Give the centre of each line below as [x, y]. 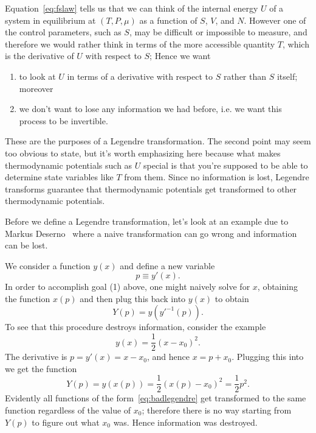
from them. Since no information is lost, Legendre [217, 177]
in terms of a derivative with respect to [140, 76]
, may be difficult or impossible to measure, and [218, 32]
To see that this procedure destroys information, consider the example [136, 327]
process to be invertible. [64, 120]
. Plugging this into [268, 357]
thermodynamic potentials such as [69, 165]
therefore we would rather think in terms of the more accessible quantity [140, 44]
